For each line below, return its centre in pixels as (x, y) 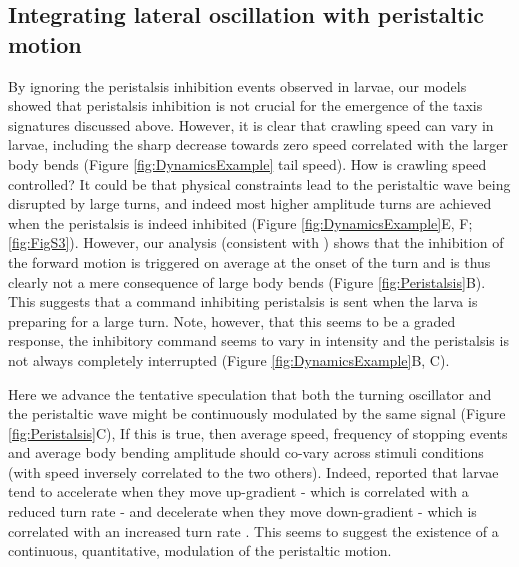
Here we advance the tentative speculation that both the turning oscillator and (250, 393)
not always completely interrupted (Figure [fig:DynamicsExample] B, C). (229, 359)
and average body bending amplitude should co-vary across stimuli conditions (246, 452)
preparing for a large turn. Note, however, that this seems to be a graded (232, 320)
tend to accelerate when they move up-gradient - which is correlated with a (238, 491)
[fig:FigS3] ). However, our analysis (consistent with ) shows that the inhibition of (256, 242)
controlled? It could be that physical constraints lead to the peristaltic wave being (259, 183)
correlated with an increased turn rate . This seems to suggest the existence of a (253, 530)
